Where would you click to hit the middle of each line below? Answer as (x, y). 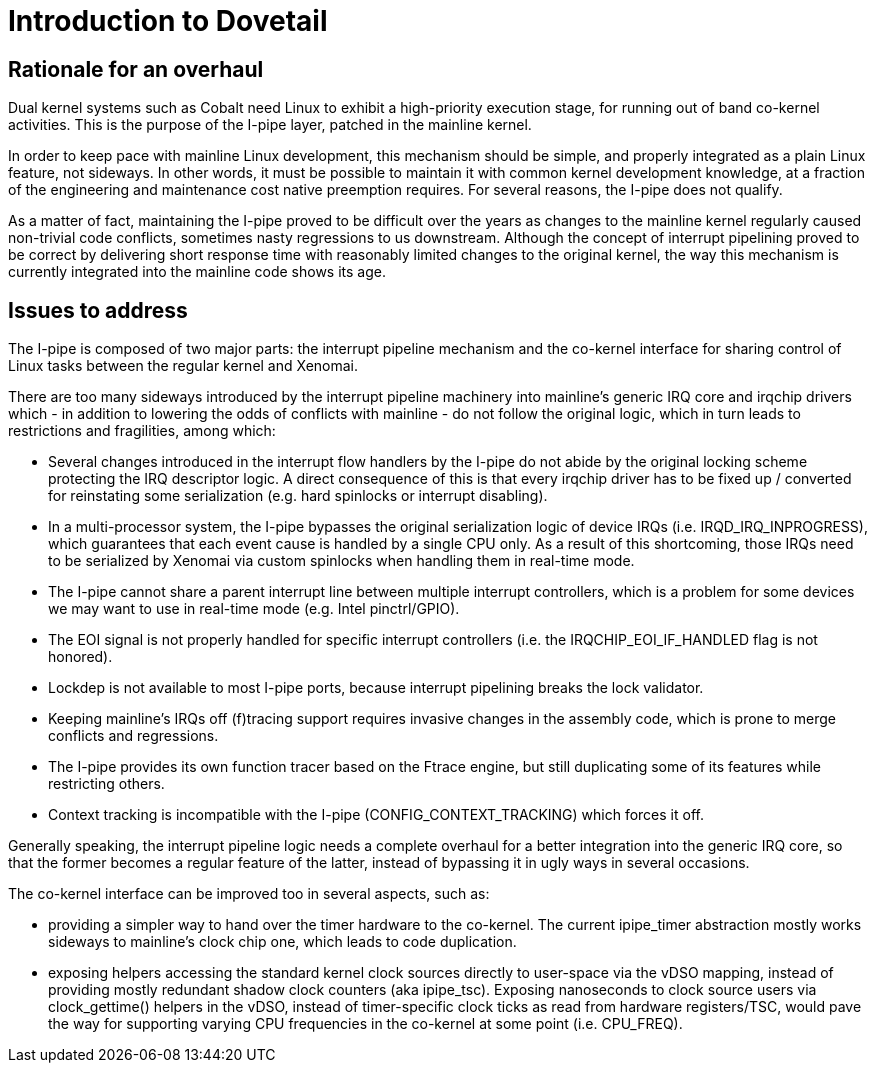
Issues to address (98, 310)
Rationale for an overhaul (136, 69)
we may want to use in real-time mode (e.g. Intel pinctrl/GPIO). (254, 609)
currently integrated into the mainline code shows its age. (197, 272)
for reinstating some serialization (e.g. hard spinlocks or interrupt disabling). (298, 496)
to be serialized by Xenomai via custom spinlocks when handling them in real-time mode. (341, 561)
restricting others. (106, 784)
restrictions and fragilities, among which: (142, 431)
